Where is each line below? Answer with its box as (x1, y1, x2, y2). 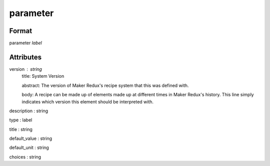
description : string (9, 108, 48, 114)
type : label (9, 117, 32, 123)
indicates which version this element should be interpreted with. (21, 98, 154, 105)
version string (9, 66, 42, 72)
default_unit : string (9, 144, 49, 150)
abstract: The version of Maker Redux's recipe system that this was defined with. (21, 82, 189, 88)
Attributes (9, 53, 42, 61)
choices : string (9, 153, 41, 160)
